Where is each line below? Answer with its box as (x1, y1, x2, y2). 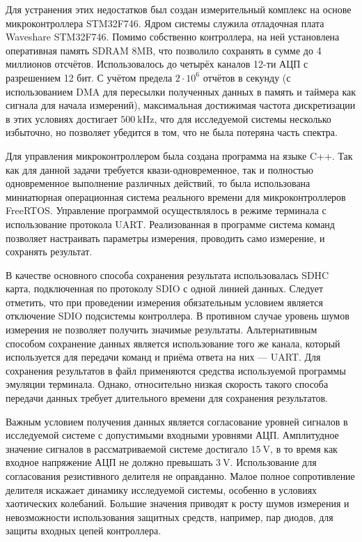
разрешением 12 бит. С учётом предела (6, 70, 173, 84)
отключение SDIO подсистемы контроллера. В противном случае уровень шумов (6, 308, 349, 323)
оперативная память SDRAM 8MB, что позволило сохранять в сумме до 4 (6, 43, 322, 57)
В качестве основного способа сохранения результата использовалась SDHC (6, 267, 329, 282)
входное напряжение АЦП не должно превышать (6, 455, 213, 469)
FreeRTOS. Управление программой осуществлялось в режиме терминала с (6, 203, 326, 218)
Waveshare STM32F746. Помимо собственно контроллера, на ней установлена (6, 29, 340, 44)
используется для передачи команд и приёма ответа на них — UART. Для (6, 349, 321, 364)
